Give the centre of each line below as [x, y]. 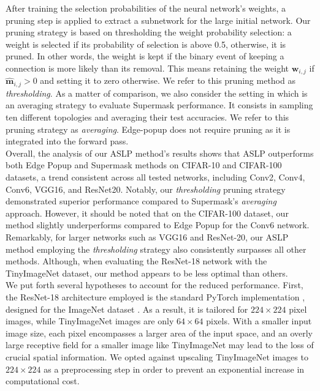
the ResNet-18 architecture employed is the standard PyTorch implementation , [155, 296]
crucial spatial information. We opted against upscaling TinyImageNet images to [157, 356]
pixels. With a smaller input [259, 321]
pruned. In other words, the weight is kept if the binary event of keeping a [145, 56]
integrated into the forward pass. [67, 141]
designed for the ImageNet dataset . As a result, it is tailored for [127, 309]
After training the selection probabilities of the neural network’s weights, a [146, 8]
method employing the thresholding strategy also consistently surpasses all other [156, 249]
